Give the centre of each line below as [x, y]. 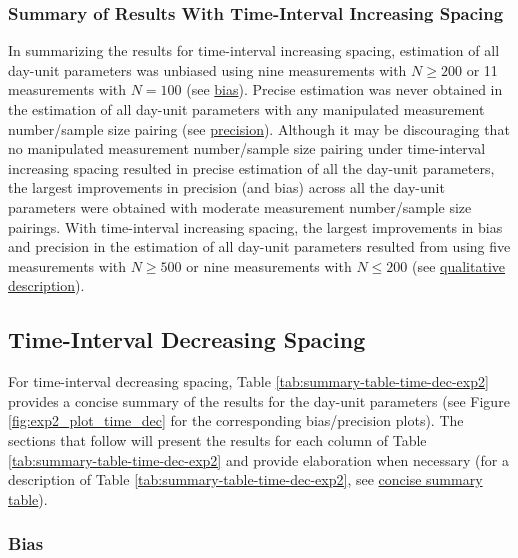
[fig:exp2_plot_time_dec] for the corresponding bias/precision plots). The [236, 420]
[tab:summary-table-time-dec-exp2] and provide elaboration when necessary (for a [258, 459]
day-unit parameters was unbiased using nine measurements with [207, 69]
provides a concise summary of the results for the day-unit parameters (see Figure [259, 400]
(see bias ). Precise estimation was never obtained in [344, 89]
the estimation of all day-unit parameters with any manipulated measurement [246, 109]
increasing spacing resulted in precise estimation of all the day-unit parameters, [251, 167]
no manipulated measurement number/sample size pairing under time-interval [247, 148]
